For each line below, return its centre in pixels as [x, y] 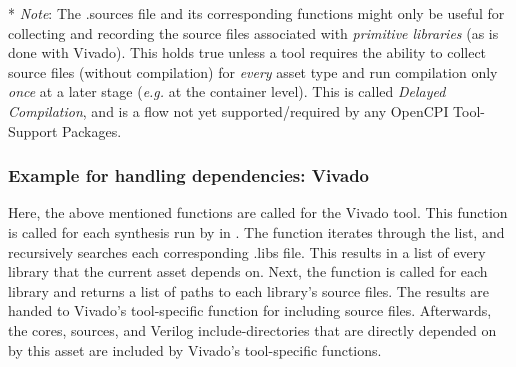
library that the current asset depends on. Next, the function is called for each [248, 271]
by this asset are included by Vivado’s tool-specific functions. [195, 349]
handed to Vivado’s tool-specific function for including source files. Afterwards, [250, 310]
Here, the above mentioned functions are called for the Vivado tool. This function [258, 212]
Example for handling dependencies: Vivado [189, 175]
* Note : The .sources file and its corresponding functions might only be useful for [256, 13]
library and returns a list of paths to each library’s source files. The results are [248, 290]
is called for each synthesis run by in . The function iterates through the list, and [256, 231]
